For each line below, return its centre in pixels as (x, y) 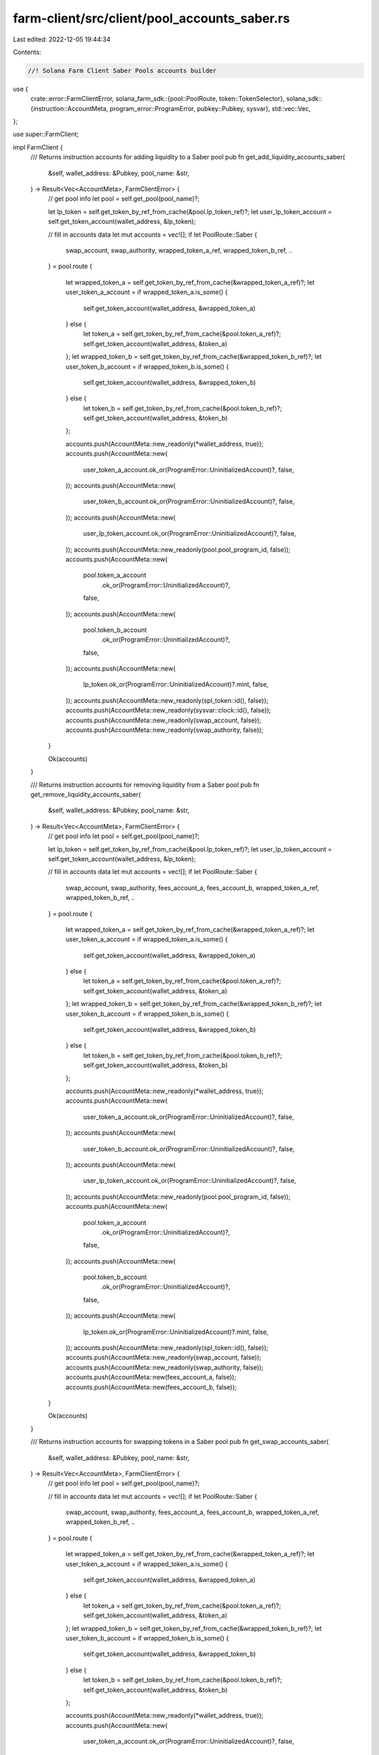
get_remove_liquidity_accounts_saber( (86, 794)
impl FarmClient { (38, 147)
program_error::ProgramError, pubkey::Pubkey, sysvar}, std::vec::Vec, (211, 108)
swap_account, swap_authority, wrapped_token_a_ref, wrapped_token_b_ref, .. (179, 250)
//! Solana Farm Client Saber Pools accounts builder (122, 71)
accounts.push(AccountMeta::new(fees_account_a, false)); (151, 1377)
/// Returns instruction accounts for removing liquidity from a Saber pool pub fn (145, 784)
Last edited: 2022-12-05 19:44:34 (62, 39)
